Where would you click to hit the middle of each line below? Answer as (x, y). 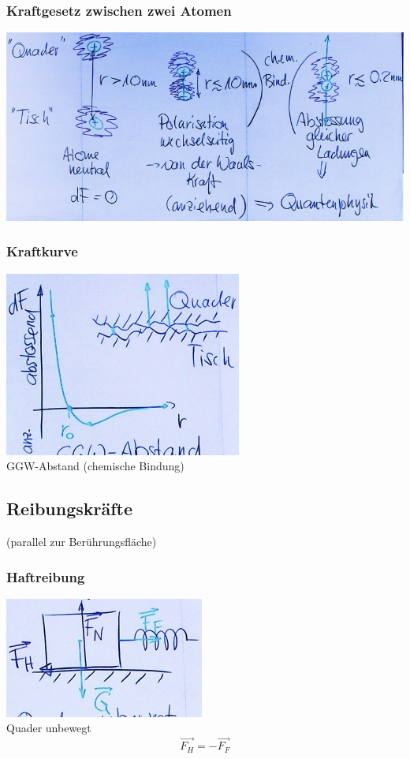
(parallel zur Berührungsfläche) (82, 542)
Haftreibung (46, 576)
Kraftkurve (42, 251)
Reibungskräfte (70, 508)
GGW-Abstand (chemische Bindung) (95, 466)
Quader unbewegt (49, 728)
